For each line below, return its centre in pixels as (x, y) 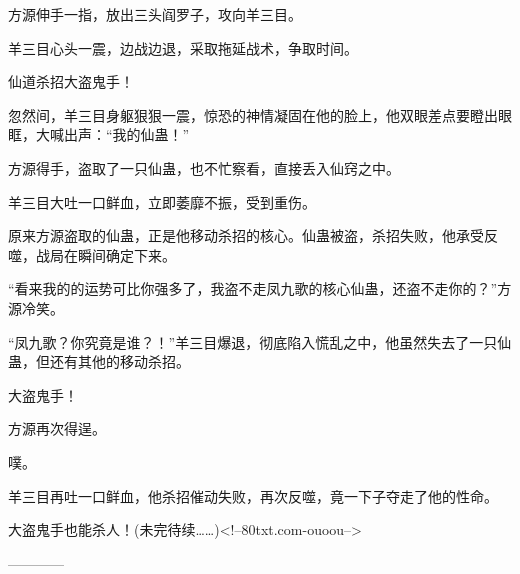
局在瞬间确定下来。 (112, 254)
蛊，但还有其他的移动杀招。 (99, 361)
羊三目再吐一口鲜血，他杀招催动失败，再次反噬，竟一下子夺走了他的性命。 (253, 495)
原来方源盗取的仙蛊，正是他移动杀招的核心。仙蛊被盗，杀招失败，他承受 (246, 235)
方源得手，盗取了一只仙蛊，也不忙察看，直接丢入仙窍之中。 (204, 167)
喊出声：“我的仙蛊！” (119, 134)
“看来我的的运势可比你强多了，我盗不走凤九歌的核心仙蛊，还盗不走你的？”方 (260, 288)
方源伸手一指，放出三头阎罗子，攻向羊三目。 (155, 14)
